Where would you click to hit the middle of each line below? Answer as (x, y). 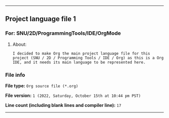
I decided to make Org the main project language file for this (81, 53)
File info (15, 75)
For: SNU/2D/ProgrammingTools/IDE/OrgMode (63, 33)
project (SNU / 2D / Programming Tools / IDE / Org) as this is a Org (88, 58)
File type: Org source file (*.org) (42, 85)
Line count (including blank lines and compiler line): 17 (63, 105)
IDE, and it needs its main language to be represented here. (79, 62)
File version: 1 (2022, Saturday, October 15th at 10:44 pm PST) (73, 95)
